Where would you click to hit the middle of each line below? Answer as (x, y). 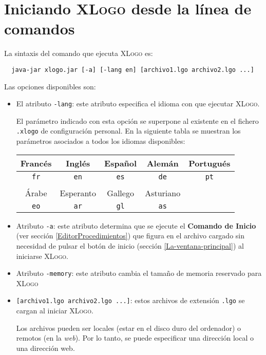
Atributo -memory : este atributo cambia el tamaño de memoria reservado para (139, 273)
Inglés (78, 163)
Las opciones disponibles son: (50, 86)
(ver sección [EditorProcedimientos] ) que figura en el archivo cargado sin (130, 236)
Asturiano (163, 193)
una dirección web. (45, 348)
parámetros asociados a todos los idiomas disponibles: (101, 141)
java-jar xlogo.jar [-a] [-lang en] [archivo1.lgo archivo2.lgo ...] (133, 70)
